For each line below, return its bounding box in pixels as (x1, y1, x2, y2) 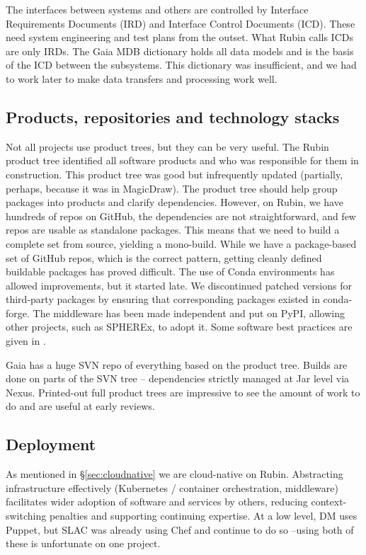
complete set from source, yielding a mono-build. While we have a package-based (6, 236, 357, 251)
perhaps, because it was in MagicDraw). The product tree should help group (6, 181, 338, 195)
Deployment (6, 433, 96, 455)
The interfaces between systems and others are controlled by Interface (6, 2, 309, 16)
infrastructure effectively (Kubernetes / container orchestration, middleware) (6, 480, 338, 495)
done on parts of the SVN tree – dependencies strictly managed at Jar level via (6, 371, 350, 386)
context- (311, 494, 347, 509)
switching (6, 508, 47, 523)
